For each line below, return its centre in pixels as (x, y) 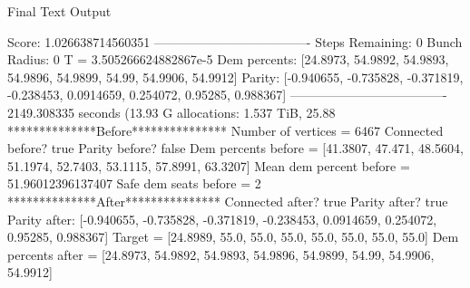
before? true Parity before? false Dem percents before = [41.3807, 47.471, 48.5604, (235, 148)
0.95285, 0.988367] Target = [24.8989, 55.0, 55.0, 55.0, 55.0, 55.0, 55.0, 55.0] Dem (233, 237)
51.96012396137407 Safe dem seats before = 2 (134, 183)
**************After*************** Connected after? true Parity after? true (228, 201)
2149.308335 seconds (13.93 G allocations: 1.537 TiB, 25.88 (171, 112)
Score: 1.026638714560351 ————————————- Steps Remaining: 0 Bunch (235, 41)
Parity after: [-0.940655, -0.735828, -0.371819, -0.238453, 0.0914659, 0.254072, (222, 219)
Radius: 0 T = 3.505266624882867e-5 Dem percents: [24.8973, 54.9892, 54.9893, (228, 59)
